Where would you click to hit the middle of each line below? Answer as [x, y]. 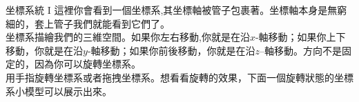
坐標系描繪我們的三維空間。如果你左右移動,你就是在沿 [128, 37]
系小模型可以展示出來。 [59, 91]
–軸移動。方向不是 [301, 50]
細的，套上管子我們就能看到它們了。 [88, 23]
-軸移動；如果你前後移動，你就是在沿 [171, 50]
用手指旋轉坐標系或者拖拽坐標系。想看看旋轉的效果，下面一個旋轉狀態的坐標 [179, 77]
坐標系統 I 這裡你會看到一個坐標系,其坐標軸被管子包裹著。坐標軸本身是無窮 [176, 10]
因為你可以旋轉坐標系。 [87, 64]
